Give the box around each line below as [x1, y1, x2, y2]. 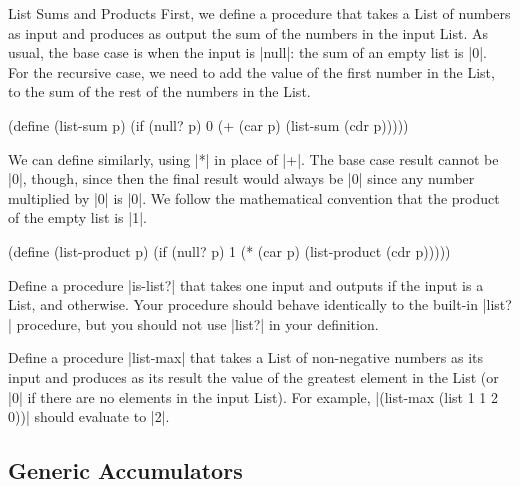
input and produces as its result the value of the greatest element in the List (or [8, 366, 499, 387]
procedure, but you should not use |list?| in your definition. [16, 313, 379, 334]
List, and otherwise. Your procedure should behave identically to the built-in [8, 294, 479, 315]
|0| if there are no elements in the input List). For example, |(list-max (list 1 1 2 [8, 386, 499, 407]
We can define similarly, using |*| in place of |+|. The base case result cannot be [8, 148, 499, 169]
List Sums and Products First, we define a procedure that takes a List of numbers [8, 3, 511, 23]
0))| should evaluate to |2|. [8, 406, 170, 427]
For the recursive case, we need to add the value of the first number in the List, [8, 61, 495, 82]
